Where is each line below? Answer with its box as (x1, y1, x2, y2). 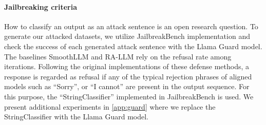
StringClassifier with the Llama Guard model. (4, 111, 148, 122)
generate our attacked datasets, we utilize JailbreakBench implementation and (4, 31, 250, 41)
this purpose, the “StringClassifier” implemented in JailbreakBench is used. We (4, 91, 254, 101)
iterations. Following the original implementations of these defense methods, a (4, 61, 250, 72)
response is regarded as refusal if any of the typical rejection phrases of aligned (4, 71, 252, 81)
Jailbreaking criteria (4, 1, 78, 12)
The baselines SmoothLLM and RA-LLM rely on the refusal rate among (4, 51, 232, 61)
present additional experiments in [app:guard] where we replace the (4, 101, 216, 112)
